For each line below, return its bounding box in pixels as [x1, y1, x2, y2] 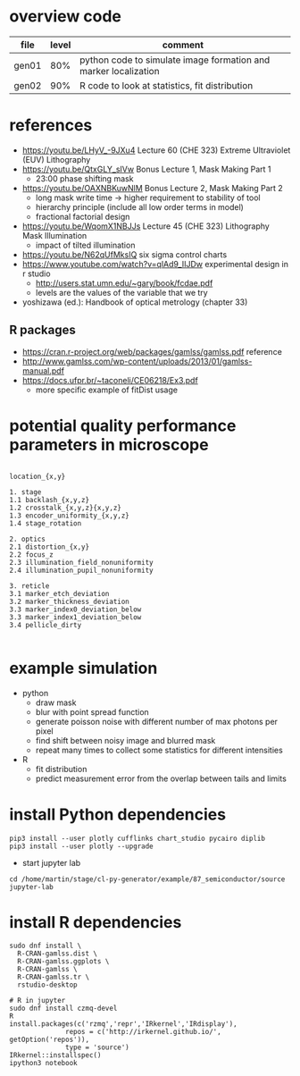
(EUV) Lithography [21, 154, 91, 164]
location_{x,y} [9, 472, 66, 481]
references [9, 115, 93, 136]
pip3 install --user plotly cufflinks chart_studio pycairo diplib [9, 834, 266, 843]
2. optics [9, 534, 46, 543]
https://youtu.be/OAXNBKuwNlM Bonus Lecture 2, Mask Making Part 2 [21, 182, 283, 193]
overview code [9, 6, 122, 27]
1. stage [9, 487, 42, 497]
